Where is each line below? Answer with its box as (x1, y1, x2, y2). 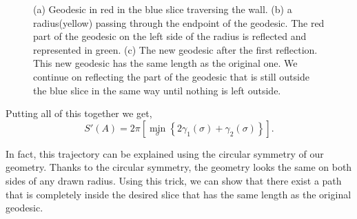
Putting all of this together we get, (6, 106, 152, 121)
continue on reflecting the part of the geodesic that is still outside (33, 69, 309, 83)
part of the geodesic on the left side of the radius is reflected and (33, 29, 307, 43)
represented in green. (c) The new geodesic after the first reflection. (33, 42, 318, 56)
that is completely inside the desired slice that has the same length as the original (6, 187, 351, 201)
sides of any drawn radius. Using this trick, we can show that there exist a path (6, 173, 342, 187)
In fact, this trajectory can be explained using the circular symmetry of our (6, 146, 324, 160)
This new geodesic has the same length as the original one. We (33, 56, 298, 70)
